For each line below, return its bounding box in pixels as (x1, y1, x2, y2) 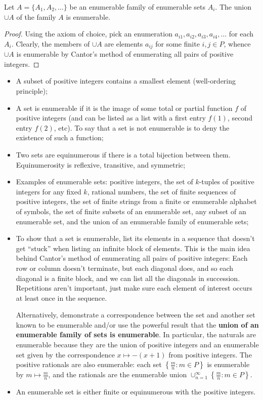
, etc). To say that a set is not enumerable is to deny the (54, 122, 230, 133)
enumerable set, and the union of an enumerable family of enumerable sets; (16, 216, 249, 226)
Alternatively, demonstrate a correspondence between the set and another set (16, 309, 255, 320)
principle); (16, 86, 48, 96)
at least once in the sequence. (16, 292, 107, 303)
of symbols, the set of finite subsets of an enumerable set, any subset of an (16, 206, 246, 216)
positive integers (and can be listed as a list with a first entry (16, 112, 206, 123)
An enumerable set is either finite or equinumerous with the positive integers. (16, 386, 256, 397)
